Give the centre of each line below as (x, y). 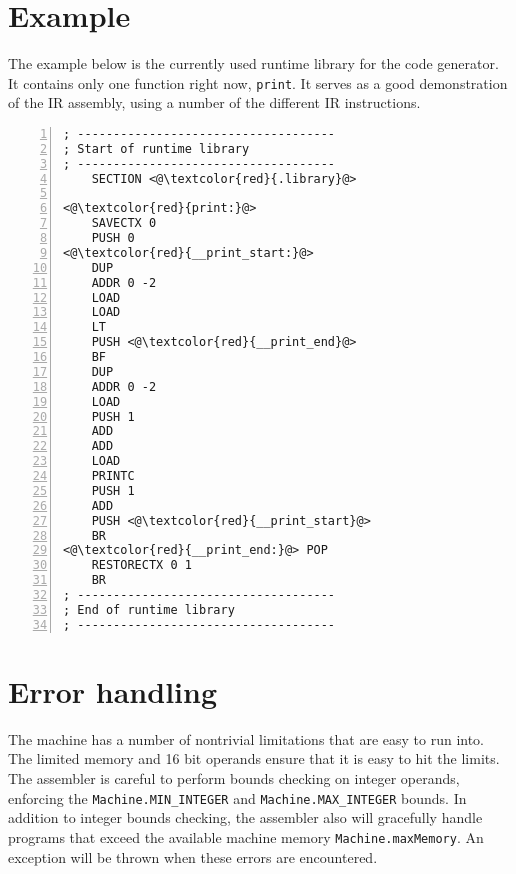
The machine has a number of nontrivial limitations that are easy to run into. (246, 738)
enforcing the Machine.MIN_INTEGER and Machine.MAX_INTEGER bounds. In (237, 797)
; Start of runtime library (156, 148)
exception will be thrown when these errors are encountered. (193, 856)
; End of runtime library (149, 609)
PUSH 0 (113, 238)
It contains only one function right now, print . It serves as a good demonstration (258, 82)
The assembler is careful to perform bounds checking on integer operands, (234, 778)
